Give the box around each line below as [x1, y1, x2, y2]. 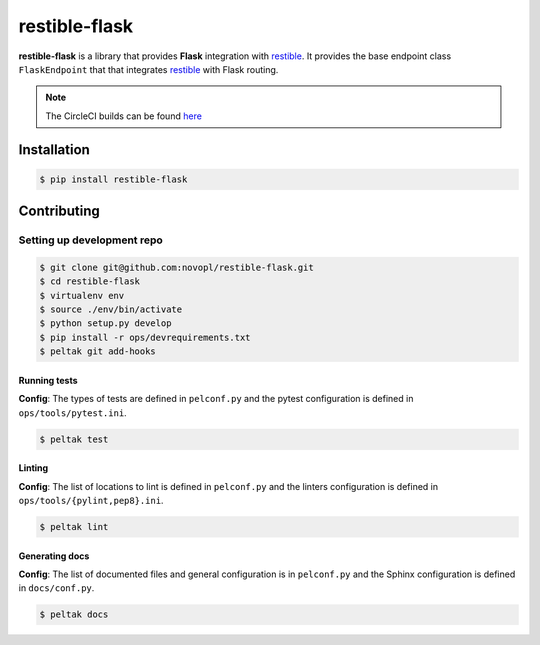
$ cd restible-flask [39, 276, 140, 287]
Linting [18, 462, 49, 474]
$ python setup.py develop [39, 318, 172, 329]
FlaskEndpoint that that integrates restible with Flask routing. [18, 63, 279, 75]
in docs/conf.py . [18, 582, 95, 594]
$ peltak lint [39, 521, 109, 532]
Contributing [18, 203, 100, 220]
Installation [18, 141, 90, 158]
